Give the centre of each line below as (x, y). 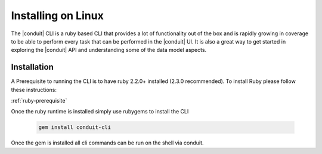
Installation (32, 67)
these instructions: (34, 90)
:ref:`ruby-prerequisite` (39, 101)
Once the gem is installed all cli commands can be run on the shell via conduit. (107, 143)
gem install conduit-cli (75, 127)
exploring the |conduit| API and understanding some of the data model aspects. (109, 50)
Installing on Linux (57, 16)
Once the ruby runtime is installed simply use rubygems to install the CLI (100, 112)
